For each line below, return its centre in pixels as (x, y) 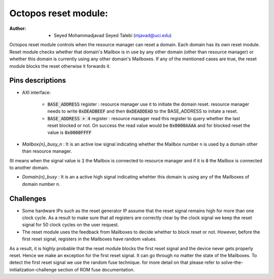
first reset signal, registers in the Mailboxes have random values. (90, 239)
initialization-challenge (33, 269)
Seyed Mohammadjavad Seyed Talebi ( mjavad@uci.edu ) (113, 35)
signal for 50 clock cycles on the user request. (71, 225)
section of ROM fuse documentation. (96, 269)
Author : (18, 28)
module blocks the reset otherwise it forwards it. (60, 66)
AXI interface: (36, 93)
